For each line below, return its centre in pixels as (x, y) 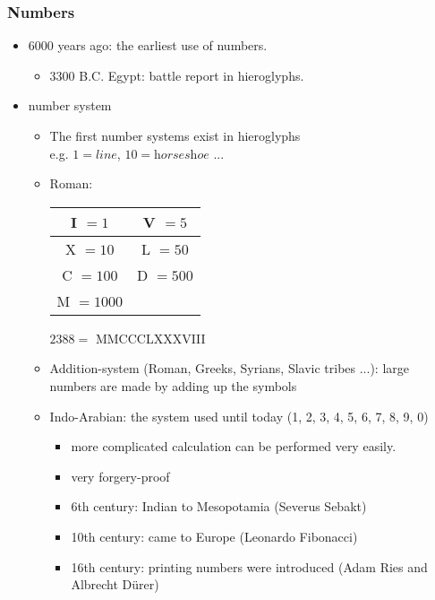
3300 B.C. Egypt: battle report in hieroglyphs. (177, 75)
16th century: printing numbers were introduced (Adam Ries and (249, 566)
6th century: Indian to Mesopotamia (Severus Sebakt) (219, 506)
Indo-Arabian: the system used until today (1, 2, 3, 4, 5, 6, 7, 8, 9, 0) (239, 416)
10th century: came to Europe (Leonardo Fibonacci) (214, 536)
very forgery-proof (120, 476)
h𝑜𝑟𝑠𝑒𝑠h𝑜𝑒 (182, 155)
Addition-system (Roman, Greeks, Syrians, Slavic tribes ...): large (230, 368)
